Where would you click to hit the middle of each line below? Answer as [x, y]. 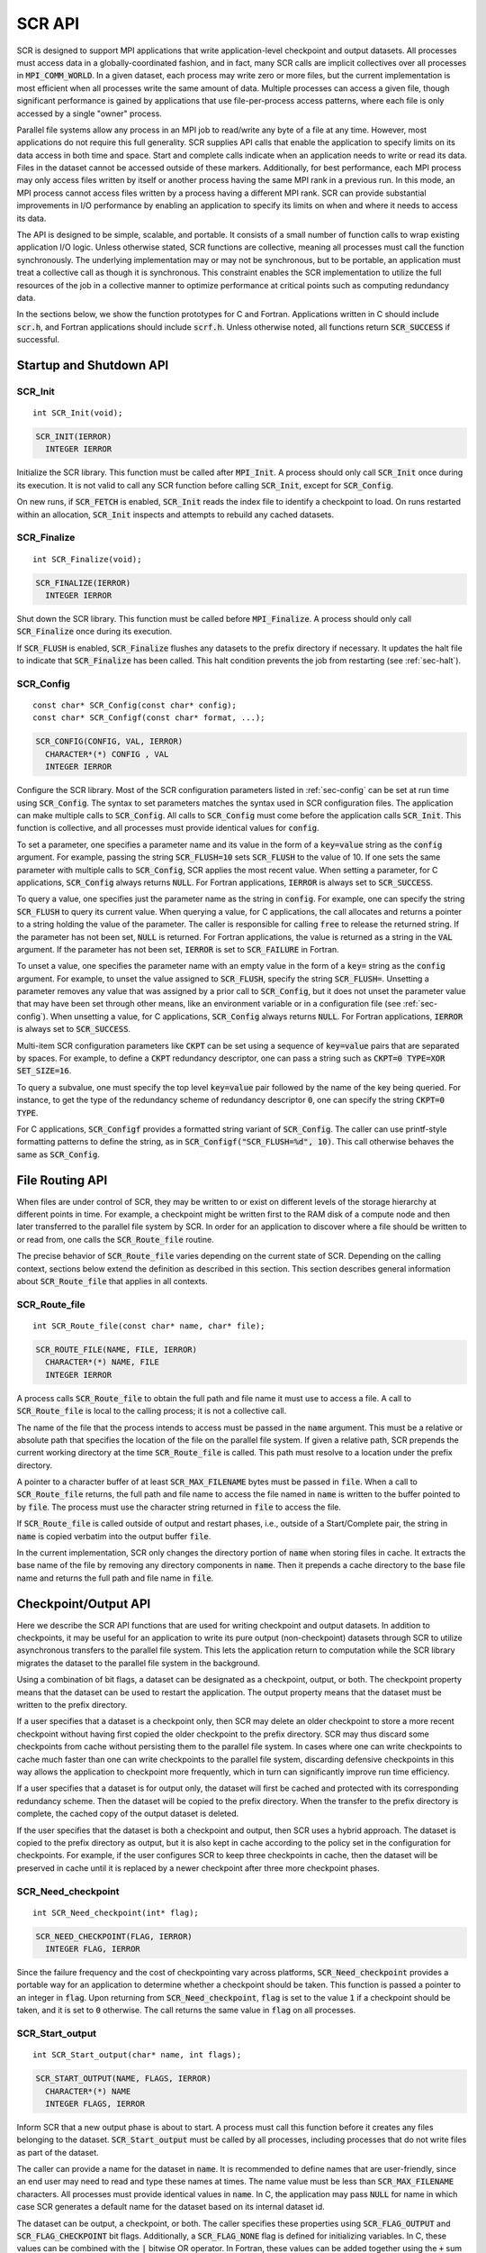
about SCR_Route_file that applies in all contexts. [112, 1282]
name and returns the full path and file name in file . [115, 1578]
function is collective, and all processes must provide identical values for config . [168, 828]
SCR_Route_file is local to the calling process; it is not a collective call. [152, 1411]
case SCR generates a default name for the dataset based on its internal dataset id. [171, 2207]
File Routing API [62, 1180]
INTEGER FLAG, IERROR [93, 1949]
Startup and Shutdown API [93, 365]
